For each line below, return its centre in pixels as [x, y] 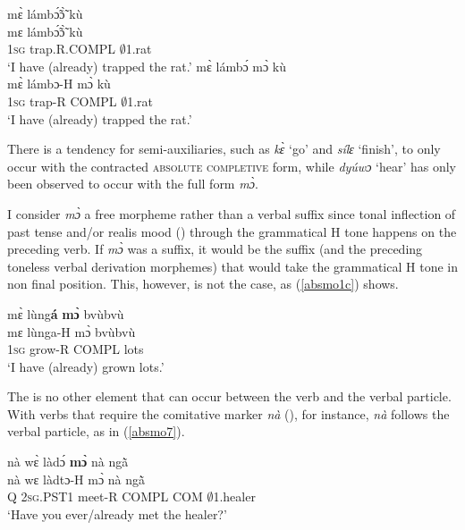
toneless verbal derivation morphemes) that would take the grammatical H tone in [232, 266]
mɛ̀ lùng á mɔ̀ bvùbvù [66, 313]
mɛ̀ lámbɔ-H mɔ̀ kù [59, 84]
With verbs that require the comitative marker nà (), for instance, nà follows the [228, 413]
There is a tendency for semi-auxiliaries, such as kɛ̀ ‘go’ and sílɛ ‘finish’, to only [224, 149]
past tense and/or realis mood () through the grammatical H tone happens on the [232, 231]
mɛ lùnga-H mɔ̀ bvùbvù [72, 331]
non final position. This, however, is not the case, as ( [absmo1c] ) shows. [203, 284]
